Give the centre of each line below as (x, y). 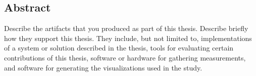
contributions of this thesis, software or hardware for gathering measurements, (125, 57)
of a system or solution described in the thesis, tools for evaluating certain (119, 48)
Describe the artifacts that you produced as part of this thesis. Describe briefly (126, 28)
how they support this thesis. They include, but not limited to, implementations (128, 38)
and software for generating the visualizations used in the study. (103, 67)
